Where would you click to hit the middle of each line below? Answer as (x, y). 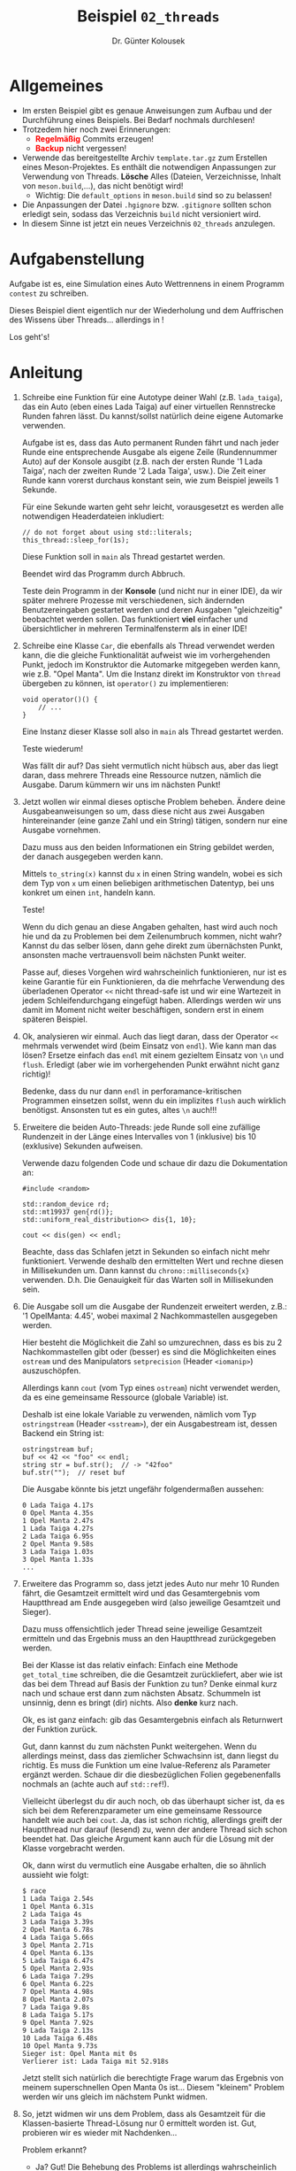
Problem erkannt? (54, 2150)
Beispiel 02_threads (148, 16)
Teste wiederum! (53, 748)
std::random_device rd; (66, 1204)
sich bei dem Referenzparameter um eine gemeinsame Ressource (142, 1810)
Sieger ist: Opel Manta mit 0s (80, 2053)
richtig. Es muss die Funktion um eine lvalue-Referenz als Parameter (146, 1765)
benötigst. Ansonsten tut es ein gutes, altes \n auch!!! (119, 1109)
